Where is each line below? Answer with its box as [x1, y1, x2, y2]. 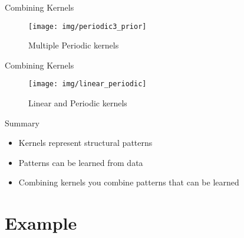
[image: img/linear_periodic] [28, 80, 147, 89]
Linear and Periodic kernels [28, 97, 127, 109]
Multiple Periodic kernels [28, 39, 119, 51]
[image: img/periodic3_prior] [28, 22, 147, 31]
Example [5, 211, 77, 235]
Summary [5, 116, 39, 129]
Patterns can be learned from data [18, 156, 143, 168]
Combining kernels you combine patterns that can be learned [18, 176, 239, 188]
